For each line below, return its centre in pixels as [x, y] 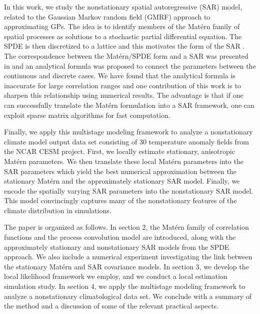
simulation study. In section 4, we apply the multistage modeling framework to [125, 286]
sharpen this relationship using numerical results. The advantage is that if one [124, 95]
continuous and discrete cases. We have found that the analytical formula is [120, 75]
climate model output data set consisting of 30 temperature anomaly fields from [127, 141]
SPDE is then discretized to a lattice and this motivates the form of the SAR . [124, 46]
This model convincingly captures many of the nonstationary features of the [120, 200]
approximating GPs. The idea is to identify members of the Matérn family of [122, 26]
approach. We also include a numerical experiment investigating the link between [128, 257]
